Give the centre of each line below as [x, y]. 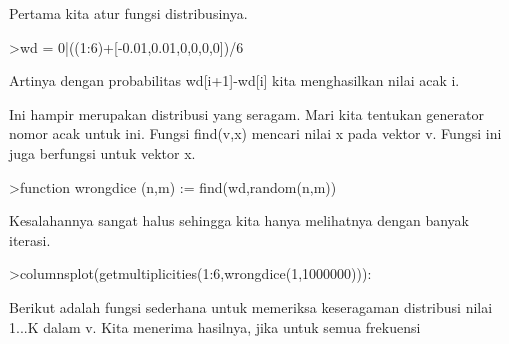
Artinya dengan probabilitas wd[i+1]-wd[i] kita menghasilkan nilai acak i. [234, 80]
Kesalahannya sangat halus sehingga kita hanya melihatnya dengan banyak [239, 220]
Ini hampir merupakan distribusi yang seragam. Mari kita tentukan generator [247, 113]
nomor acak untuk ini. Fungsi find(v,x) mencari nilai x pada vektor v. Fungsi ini [255, 133]
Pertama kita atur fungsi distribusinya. [128, 13]
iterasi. [30, 239]
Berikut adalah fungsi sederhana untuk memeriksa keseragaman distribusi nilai [251, 306]
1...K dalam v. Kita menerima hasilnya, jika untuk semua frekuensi [215, 326]
